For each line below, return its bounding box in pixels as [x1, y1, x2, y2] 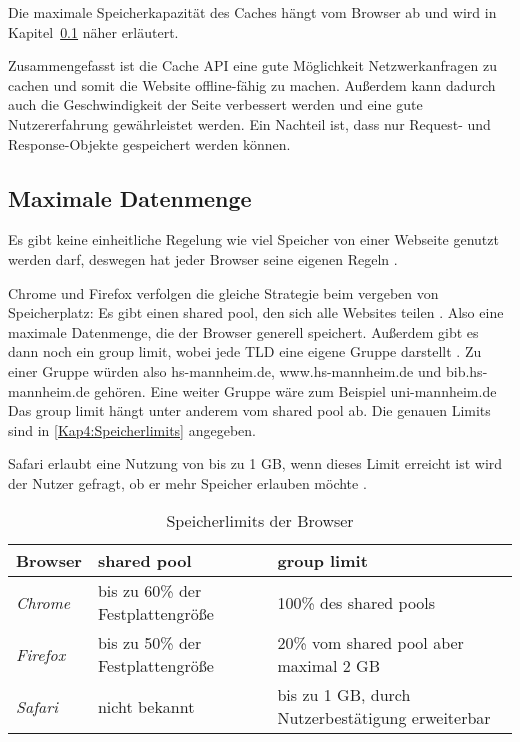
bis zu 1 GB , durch [277, 683, 411, 707]
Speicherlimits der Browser [166, 509, 354, 533]
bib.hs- [445, 360, 488, 381]
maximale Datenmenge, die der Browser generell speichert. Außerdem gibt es [8, 321, 479, 342]
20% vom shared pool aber [277, 631, 464, 655]
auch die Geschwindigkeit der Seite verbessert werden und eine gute [8, 94, 423, 115]
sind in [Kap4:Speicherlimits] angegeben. [8, 419, 256, 440]
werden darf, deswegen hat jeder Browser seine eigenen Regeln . [8, 248, 398, 269]
